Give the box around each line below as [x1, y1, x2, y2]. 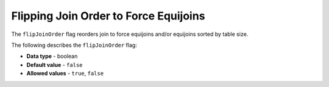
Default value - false [26, 61, 83, 68]
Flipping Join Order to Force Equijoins [11, 9, 205, 23]
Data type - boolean [26, 52, 78, 60]
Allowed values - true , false [26, 70, 104, 77]
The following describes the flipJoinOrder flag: [11, 41, 137, 49]
